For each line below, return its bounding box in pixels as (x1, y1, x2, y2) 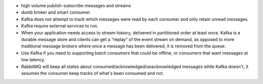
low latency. (21, 57, 46, 63)
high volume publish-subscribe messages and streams (21, 3, 131, 8)
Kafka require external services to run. (21, 23, 98, 29)
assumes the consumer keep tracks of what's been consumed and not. (21, 70, 164, 76)
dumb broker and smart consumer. (21, 10, 91, 15)
